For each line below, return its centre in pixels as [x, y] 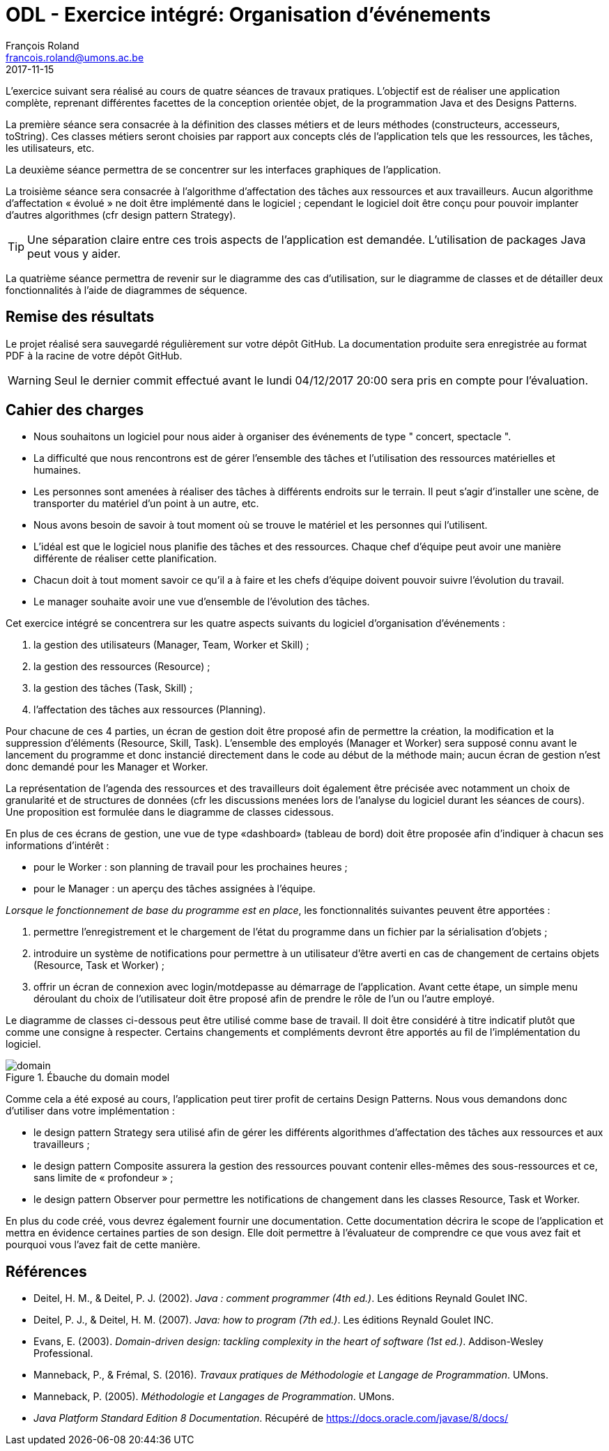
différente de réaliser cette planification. [125, 559]
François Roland [43, 45]
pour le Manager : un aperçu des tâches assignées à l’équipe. [175, 889]
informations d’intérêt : [57, 846]
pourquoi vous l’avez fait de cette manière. [103, 1245]
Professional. [63, 1353]
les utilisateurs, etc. [50, 148]
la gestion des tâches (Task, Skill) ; [113, 688]
